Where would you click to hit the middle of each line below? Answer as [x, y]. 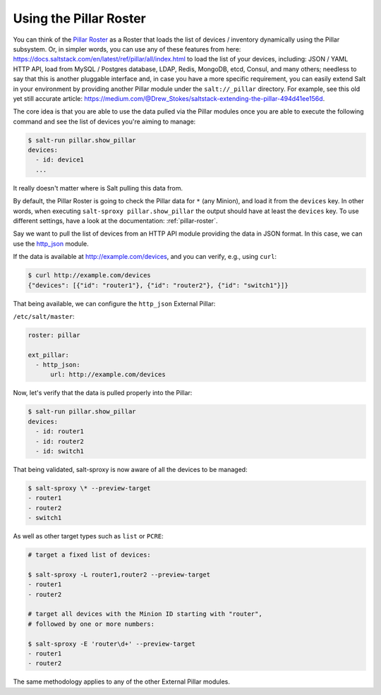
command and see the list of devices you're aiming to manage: [104, 121]
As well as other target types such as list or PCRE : [88, 536]
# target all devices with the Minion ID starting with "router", [145, 614]
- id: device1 [60, 160]
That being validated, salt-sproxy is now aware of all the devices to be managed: [130, 469]
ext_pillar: [49, 355]
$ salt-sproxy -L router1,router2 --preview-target [119, 574]
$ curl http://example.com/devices [89, 276]
